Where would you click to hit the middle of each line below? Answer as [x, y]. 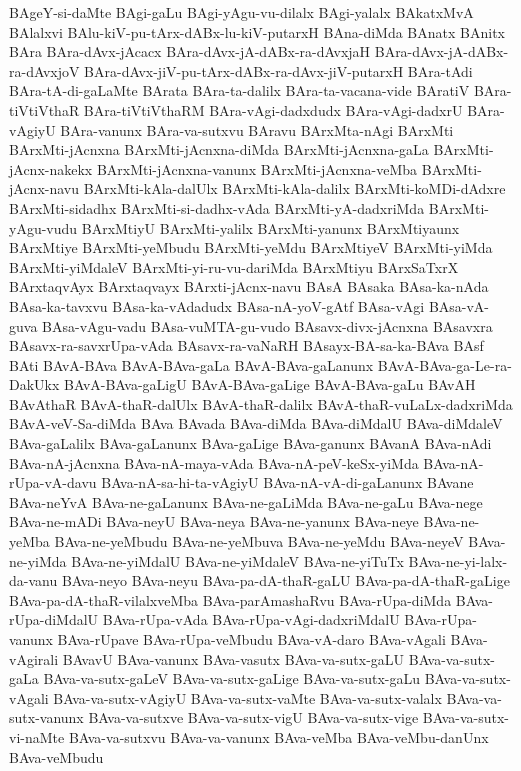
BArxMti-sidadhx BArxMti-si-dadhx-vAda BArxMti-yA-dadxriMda [217, 207]
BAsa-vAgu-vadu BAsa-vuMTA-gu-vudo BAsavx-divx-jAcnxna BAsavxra [267, 325]
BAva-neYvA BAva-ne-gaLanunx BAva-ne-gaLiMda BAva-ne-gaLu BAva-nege [246, 501]
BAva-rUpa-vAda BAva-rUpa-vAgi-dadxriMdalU [251, 619]
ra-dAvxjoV [44, 70]
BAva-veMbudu [56, 756]
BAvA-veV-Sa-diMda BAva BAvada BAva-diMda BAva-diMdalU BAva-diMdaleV [256, 423]
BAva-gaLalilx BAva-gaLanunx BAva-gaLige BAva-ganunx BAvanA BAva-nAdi [250, 443]
